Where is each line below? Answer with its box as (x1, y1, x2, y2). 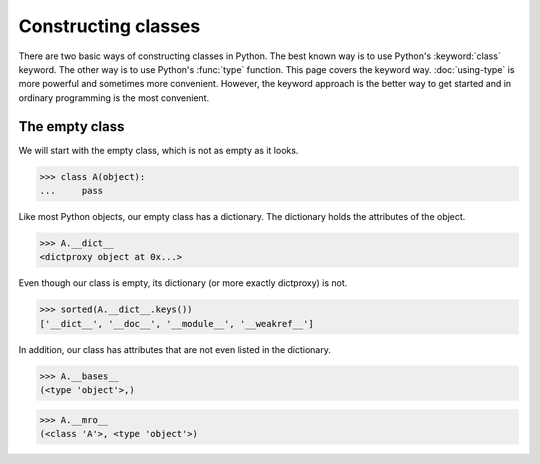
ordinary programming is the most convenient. (18, 91, 210, 104)
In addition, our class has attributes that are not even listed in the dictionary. (18, 343, 332, 355)
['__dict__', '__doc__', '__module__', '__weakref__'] (39, 318, 314, 329)
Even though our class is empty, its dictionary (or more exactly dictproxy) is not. (18, 277, 348, 289)
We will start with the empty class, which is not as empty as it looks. (18, 144, 299, 156)
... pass (39, 185, 104, 196)
